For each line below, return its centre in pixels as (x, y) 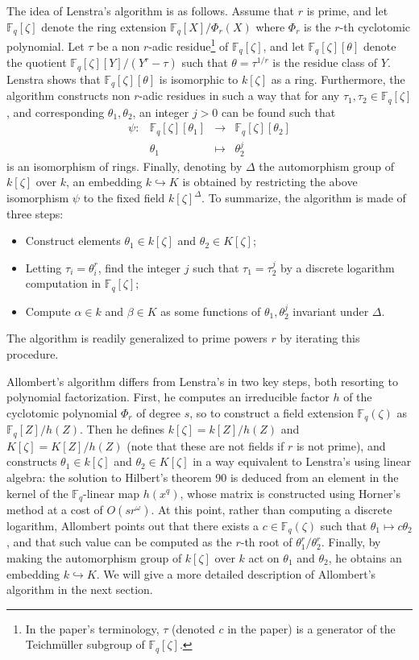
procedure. (33, 354)
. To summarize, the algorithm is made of (304, 198)
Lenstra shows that (54, 79)
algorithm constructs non (68, 95)
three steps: (35, 213)
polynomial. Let (46, 46)
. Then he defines (122, 429)
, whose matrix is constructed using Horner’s (290, 493)
